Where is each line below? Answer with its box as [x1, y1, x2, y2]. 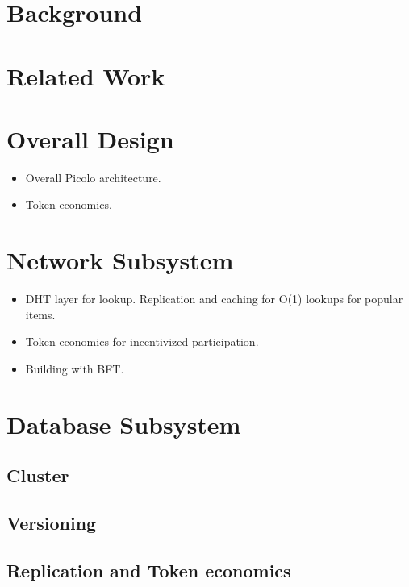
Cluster [6, 463, 69, 488]
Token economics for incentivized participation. [25, 333, 259, 350]
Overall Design [6, 122, 174, 155]
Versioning [6, 510, 97, 535]
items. [25, 306, 56, 323]
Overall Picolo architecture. [25, 169, 161, 185]
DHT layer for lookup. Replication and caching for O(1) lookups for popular [25, 290, 403, 307]
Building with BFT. [25, 360, 124, 377]
